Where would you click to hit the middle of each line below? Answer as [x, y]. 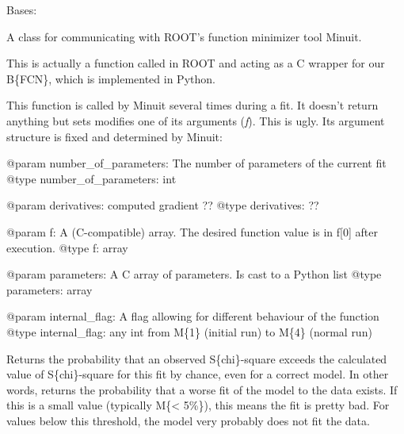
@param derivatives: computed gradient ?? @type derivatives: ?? [163, 205]
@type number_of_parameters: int [91, 178]
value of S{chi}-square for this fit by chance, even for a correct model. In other [198, 374]
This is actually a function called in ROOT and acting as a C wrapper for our [196, 63]
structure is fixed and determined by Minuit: [114, 136]
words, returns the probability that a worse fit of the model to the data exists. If [202, 389]
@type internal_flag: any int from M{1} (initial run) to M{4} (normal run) [189, 331]
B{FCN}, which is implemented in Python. [111, 78]
